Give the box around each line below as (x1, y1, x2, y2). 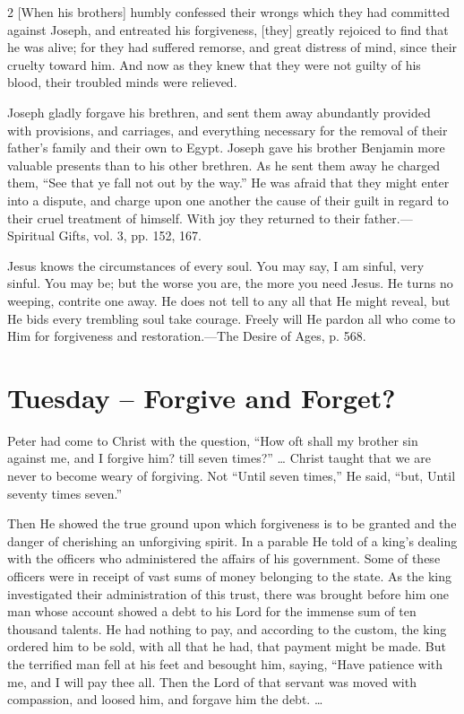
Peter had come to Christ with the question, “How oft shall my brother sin (7, 431, 418, 449)
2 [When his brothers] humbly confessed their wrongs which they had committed (7, 3, 451, 21)
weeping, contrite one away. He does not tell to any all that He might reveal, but (7, 291, 451, 309)
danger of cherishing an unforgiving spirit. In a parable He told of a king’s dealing (7, 531, 458, 550)
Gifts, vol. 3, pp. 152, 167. (58, 226, 202, 245)
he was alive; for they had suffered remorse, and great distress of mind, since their (7, 38, 458, 57)
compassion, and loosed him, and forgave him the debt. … (7, 690, 323, 709)
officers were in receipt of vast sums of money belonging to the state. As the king (7, 566, 451, 585)
